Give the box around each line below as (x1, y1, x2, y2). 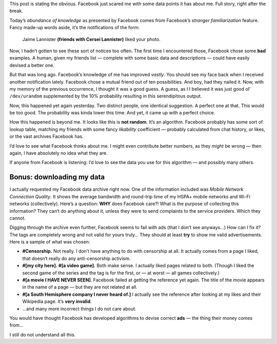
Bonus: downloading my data (9, 173, 105, 181)
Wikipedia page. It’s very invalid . (22, 298, 92, 305)
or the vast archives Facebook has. (9, 133, 84, 139)
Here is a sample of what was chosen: (9, 239, 90, 245)
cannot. (9, 215, 26, 221)
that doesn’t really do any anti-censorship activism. (22, 255, 131, 261)
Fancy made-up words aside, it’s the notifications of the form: (9, 25, 140, 31)
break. (9, 8, 23, 14)
